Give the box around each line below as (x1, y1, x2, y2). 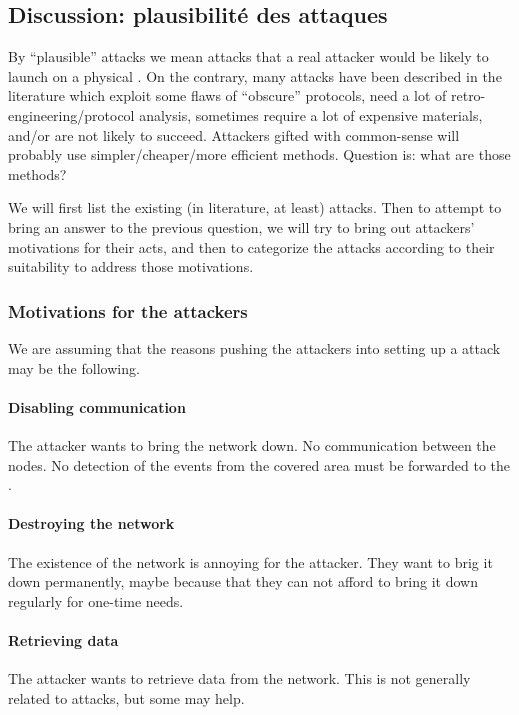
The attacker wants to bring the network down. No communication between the (8, 434, 496, 455)
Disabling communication (8, 396, 186, 417)
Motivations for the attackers (8, 298, 248, 323)
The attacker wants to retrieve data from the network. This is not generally (8, 668, 471, 689)
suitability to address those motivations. (8, 256, 254, 277)
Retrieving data (8, 629, 119, 650)
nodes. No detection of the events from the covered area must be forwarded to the (8, 454, 511, 475)
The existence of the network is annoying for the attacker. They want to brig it (8, 551, 493, 572)
